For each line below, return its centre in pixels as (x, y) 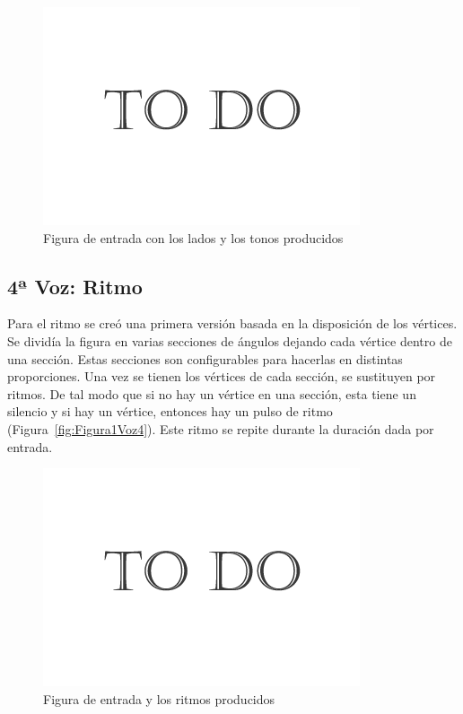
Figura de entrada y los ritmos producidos (159, 698)
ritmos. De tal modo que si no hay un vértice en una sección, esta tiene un (212, 393)
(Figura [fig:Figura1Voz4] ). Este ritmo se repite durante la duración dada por (221, 428)
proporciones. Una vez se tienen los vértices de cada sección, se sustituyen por (222, 376)
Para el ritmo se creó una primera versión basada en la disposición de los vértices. (232, 323)
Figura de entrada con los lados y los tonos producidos (193, 237)
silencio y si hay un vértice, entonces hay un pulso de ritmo (170, 411)
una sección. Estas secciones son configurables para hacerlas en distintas (205, 358)
